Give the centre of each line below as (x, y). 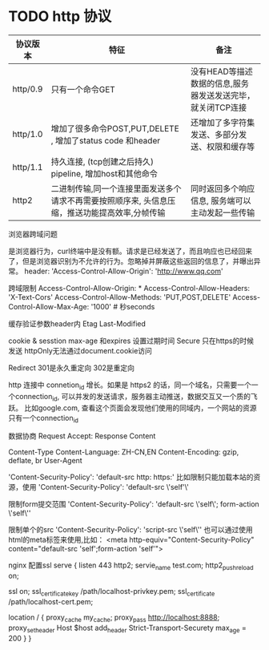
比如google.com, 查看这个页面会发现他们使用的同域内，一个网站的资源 (141, 408)
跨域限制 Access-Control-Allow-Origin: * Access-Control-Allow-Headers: (129, 288)
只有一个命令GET (83, 89)
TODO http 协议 (60, 16)
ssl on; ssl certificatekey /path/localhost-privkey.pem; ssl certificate (112, 592)
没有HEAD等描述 (222, 71)
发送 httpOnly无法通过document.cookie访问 (80, 350)
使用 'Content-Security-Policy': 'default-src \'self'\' (106, 487)
